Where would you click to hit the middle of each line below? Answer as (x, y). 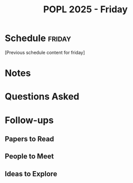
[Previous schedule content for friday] (45, 52)
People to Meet (29, 157)
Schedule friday (38, 38)
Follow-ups (29, 120)
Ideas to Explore (31, 174)
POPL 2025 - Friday (85, 9)
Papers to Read (29, 139)
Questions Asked (42, 97)
